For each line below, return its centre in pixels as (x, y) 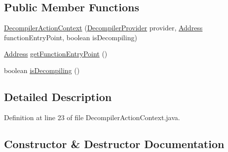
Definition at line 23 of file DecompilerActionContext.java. (92, 117)
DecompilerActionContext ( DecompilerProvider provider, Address (103, 28)
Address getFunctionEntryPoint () (56, 54)
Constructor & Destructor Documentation (114, 143)
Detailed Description (58, 96)
